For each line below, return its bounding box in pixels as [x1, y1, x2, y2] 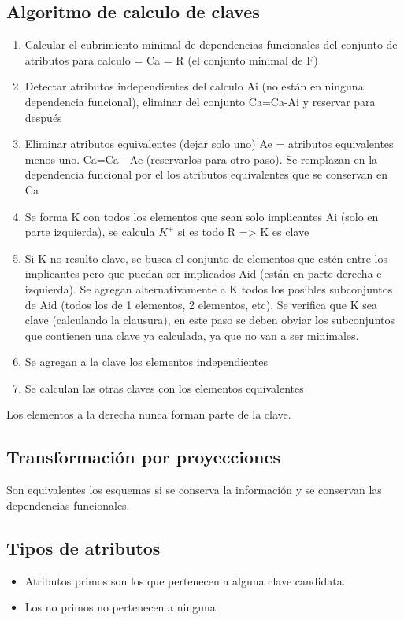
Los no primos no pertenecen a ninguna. [24, 599, 219, 615]
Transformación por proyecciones [6, 445, 280, 469]
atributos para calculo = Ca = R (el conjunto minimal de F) [24, 51, 318, 68]
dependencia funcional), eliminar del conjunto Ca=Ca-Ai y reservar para [24, 93, 376, 109]
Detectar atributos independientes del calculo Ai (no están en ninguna [24, 78, 364, 94]
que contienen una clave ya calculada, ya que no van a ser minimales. [24, 327, 359, 343]
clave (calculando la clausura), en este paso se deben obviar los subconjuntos [24, 312, 395, 328]
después [24, 109, 62, 125]
